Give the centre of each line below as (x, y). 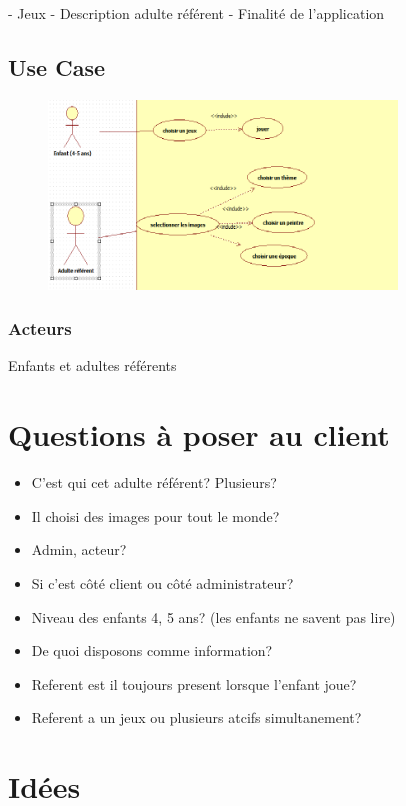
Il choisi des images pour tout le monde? (155, 515)
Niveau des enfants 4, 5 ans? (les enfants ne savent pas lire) (213, 616)
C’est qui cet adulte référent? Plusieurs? (154, 482)
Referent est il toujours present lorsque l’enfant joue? (194, 683)
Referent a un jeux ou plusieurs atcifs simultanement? (196, 717)
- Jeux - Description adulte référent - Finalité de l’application (196, 13)
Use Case (57, 66)
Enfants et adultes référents (92, 365)
